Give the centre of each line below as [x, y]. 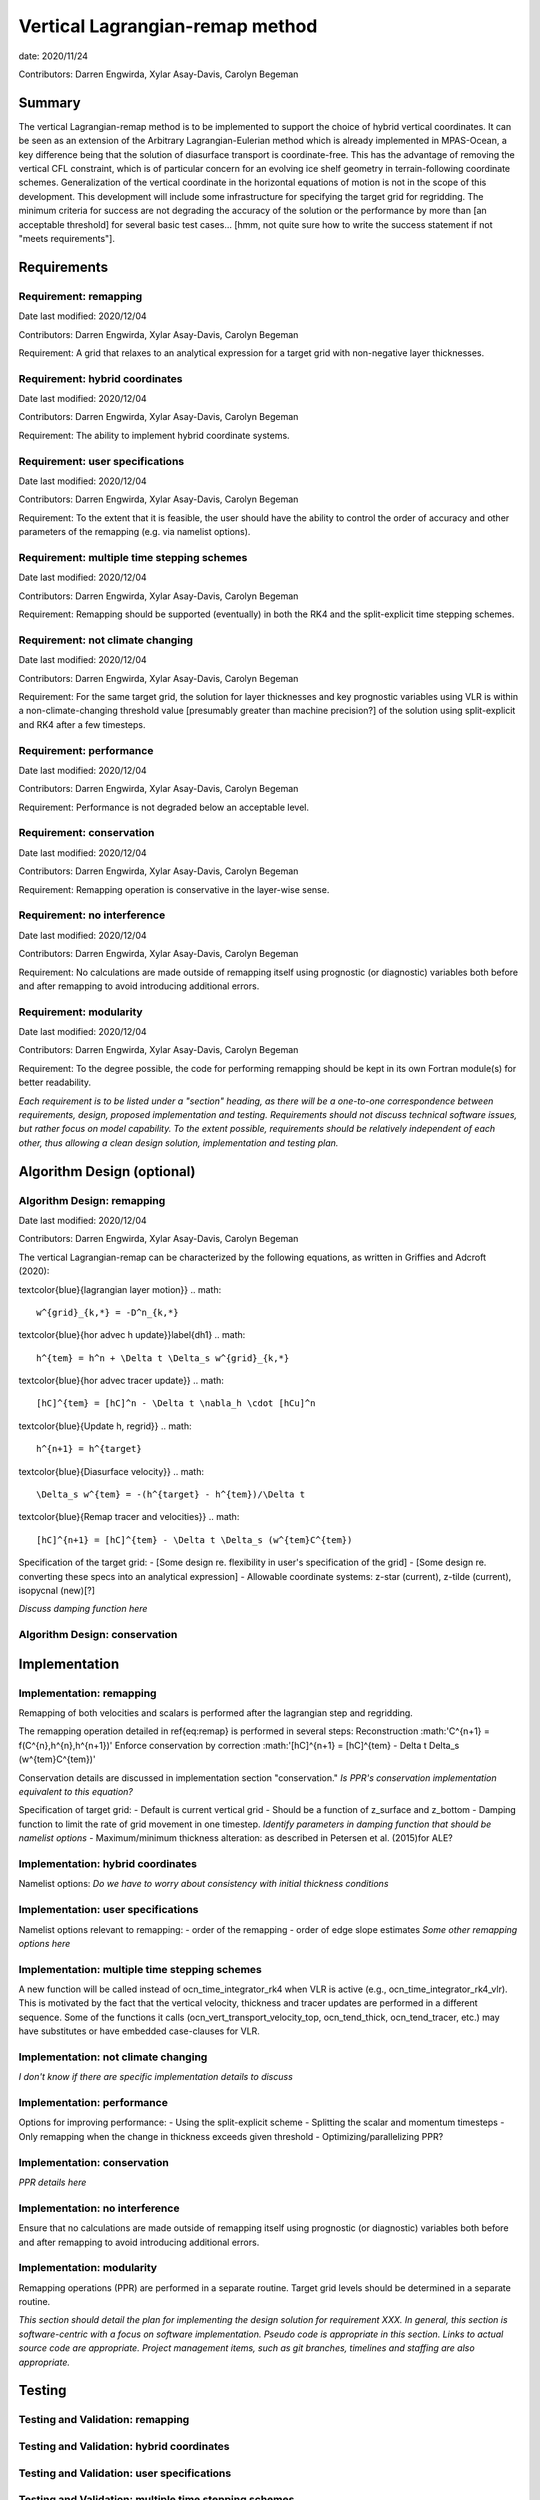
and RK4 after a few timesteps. [82, 724]
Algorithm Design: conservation [98, 1635]
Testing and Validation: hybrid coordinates [124, 2446]
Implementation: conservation [93, 2162]
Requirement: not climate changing [106, 640]
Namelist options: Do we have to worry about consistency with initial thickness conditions [203, 1884]
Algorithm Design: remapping [92, 1200]
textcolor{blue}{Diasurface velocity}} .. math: [111, 1471]
